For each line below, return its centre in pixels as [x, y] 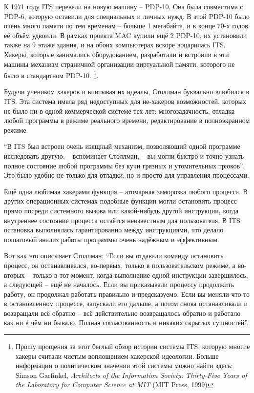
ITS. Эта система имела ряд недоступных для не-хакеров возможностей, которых [125, 101]
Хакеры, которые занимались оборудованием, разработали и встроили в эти [116, 54]
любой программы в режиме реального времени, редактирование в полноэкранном [127, 120]
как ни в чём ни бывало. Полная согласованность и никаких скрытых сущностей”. [126, 322]
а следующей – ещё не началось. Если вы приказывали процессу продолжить [119, 284]
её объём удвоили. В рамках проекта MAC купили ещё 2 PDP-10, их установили [126, 35]
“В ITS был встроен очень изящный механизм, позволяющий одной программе [122, 146]
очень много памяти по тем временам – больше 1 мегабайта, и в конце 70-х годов [126, 26]
